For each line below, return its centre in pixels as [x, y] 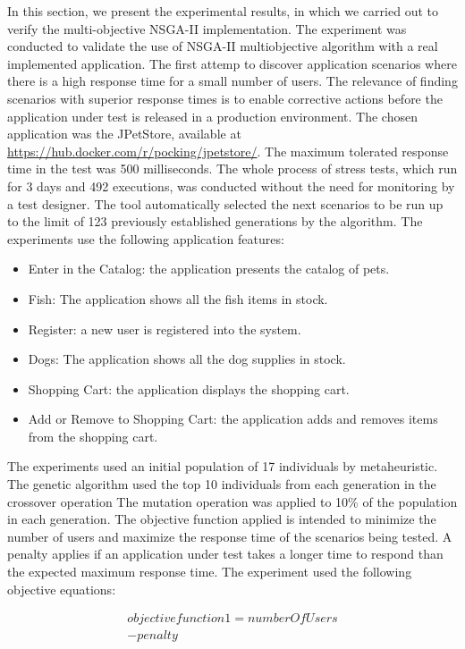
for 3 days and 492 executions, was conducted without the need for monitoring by [231, 185]
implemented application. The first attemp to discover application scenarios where [232, 63]
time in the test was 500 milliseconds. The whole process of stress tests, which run [232, 169]
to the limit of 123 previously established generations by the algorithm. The [215, 221]
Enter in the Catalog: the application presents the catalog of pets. [209, 269]
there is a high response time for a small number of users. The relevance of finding [232, 81]
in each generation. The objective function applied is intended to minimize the [222, 519]
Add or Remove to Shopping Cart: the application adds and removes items [233, 419]
